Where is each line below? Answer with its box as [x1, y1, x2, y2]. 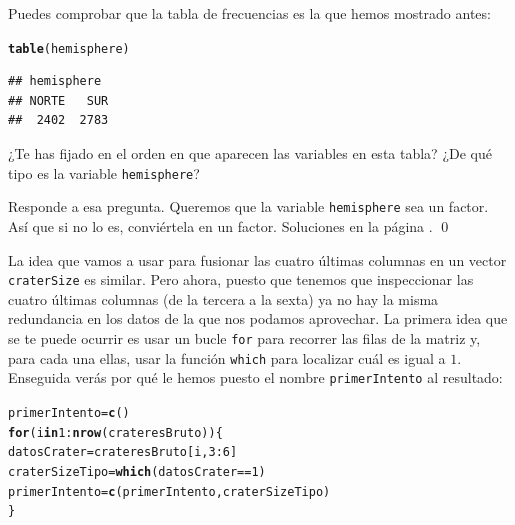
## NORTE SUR [8, 93, 109, 108]
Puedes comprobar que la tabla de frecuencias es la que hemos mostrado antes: [8, 3, 491, 23]
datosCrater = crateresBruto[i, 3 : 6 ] [8, 445, 238, 460]
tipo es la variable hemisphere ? [8, 162, 200, 183]
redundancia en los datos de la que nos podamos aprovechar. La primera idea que [8, 308, 508, 329]
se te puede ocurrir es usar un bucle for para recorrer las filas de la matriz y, [8, 327, 481, 348]
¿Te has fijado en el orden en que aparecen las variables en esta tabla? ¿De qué [8, 143, 492, 164]
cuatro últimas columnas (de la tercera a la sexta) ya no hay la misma [8, 288, 439, 309]
